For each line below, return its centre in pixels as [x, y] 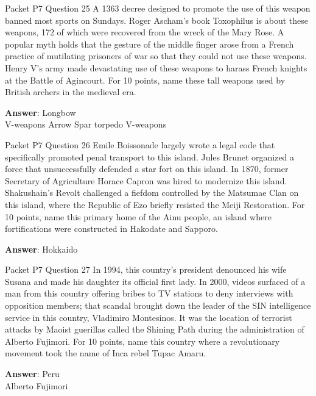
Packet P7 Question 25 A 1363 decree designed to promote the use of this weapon [158, 8]
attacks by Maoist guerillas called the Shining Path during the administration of [155, 329]
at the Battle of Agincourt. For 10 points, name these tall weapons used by [145, 80]
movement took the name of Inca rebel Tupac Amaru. [106, 353]
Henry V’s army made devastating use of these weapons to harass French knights [156, 67]
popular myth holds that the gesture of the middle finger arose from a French [149, 44]
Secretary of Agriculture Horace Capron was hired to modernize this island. [146, 180]
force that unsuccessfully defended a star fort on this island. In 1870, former [147, 169]
